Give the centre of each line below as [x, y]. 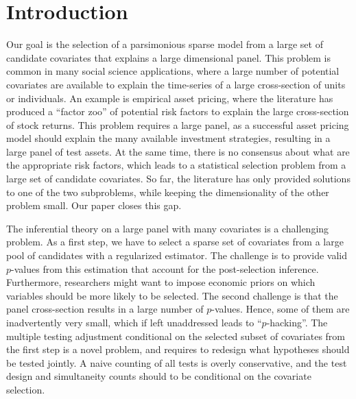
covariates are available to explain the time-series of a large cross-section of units [176, 84]
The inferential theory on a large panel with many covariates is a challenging [168, 228]
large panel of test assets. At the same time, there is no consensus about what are [178, 151]
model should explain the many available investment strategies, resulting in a [168, 138]
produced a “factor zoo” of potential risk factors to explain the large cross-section [178, 111]
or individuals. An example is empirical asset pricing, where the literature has [170, 98]
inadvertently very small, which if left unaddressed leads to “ [134, 322]
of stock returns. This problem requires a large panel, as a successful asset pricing [178, 124]
